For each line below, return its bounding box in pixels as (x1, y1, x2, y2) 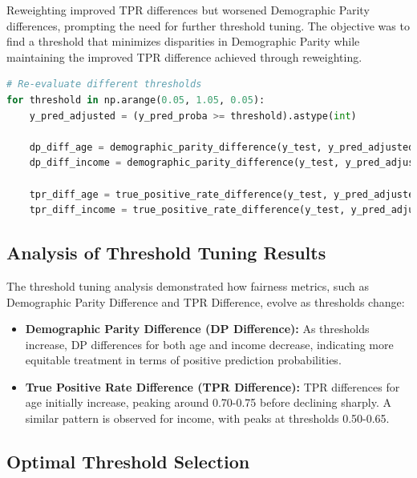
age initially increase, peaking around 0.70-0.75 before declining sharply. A (25, 394, 391, 411)
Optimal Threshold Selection (6, 449, 250, 474)
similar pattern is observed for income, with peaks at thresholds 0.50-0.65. (25, 410, 390, 427)
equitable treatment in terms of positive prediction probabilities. (25, 351, 342, 368)
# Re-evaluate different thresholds (6, 78, 202, 90)
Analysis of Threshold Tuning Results (6, 240, 326, 265)
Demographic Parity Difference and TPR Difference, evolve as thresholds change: (6, 293, 405, 310)
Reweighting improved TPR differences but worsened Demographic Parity (6, 2, 370, 18)
